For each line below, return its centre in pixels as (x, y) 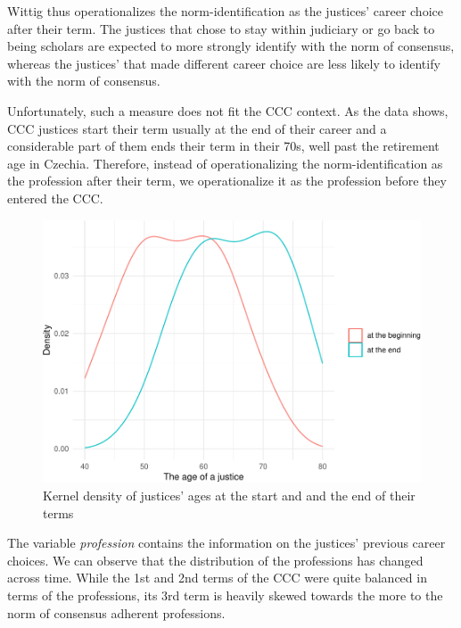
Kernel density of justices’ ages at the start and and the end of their (229, 495)
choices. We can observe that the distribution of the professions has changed (215, 560)
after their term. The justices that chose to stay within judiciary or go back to (221, 28)
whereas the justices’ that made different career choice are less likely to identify (224, 63)
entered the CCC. (55, 198)
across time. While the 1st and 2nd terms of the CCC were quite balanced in (217, 578)
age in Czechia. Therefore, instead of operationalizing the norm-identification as (225, 163)
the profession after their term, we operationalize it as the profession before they (227, 181)
